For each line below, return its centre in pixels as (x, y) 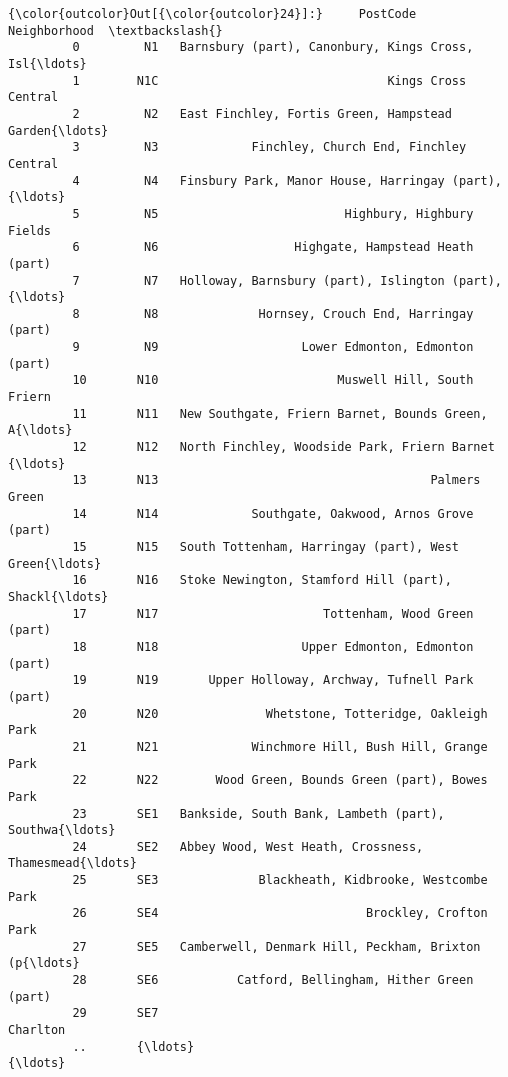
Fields (29, 230)
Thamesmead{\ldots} (72, 863)
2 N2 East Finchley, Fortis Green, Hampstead (262, 113)
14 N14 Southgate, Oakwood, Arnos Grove (273, 513)
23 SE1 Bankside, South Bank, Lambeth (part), (258, 813)
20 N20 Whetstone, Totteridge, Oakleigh (280, 713)
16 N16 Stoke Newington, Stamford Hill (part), (262, 580)
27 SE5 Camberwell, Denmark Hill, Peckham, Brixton (276, 946)
